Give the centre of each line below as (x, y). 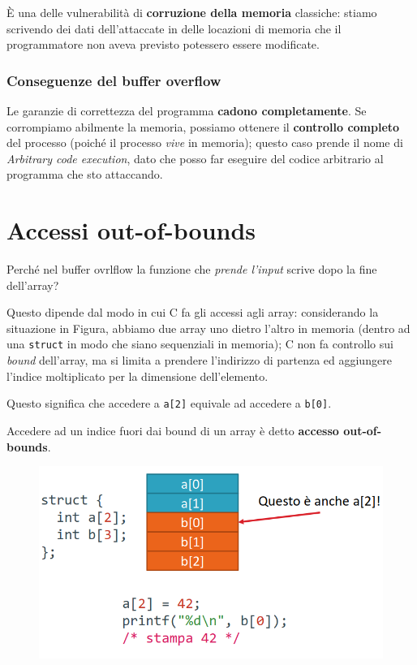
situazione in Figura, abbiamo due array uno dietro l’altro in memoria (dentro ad (208, 328)
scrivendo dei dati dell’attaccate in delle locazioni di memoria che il (174, 28)
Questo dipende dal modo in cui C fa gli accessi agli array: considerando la (193, 312)
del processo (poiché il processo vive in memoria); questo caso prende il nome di (205, 142)
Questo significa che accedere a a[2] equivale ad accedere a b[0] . (169, 403)
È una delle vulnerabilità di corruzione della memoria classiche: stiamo (192, 12)
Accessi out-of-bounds (131, 230)
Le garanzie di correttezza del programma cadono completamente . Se (187, 110)
